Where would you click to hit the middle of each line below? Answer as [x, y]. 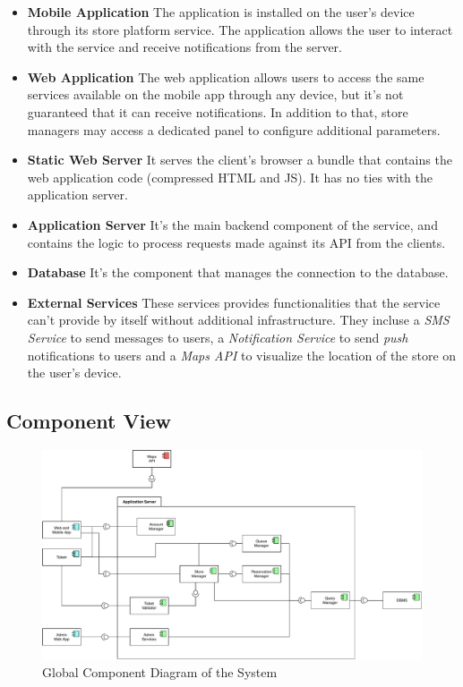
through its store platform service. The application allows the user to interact [240, 29]
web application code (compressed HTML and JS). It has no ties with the [230, 177]
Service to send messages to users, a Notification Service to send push [218, 337]
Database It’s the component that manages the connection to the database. [238, 272]
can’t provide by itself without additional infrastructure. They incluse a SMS [238, 320]
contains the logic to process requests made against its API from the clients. [236, 242]
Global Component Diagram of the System [160, 671]
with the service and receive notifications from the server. [184, 47]
